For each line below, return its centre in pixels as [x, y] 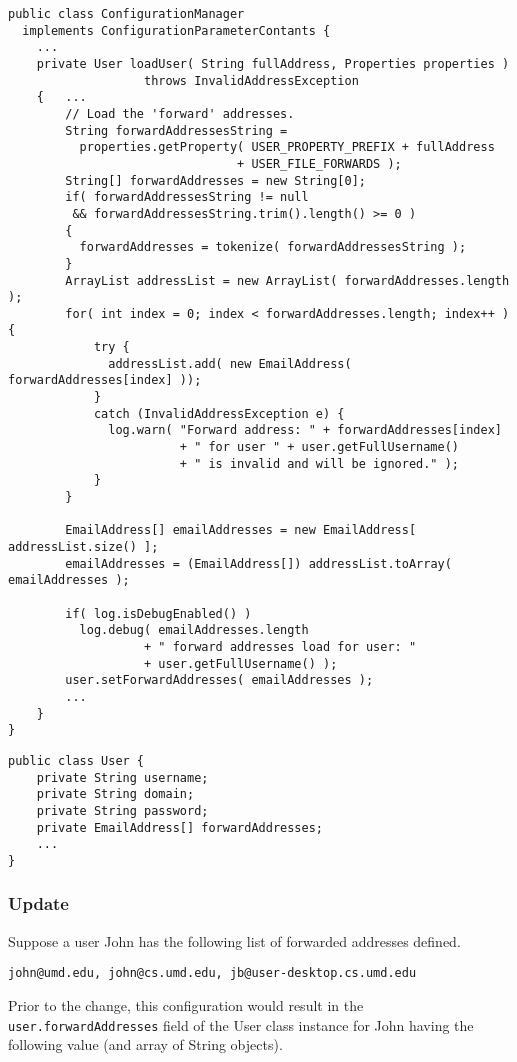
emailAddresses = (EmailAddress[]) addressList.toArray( [258, 563]
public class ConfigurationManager [126, 14]
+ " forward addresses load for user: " [280, 646]
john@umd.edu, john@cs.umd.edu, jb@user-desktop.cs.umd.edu [212, 973]
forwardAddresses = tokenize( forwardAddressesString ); [273, 247]
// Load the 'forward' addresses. [180, 113]
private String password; [122, 810]
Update [38, 903]
